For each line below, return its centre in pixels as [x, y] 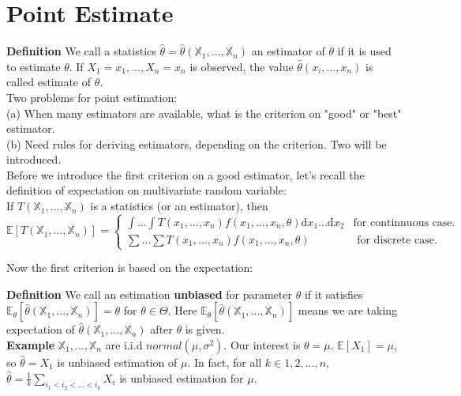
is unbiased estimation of [117, 362]
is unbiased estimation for [182, 377]
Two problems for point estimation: [92, 97]
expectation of [41, 329]
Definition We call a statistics [81, 51]
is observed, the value [242, 66]
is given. [205, 329]
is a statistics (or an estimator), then [179, 206]
